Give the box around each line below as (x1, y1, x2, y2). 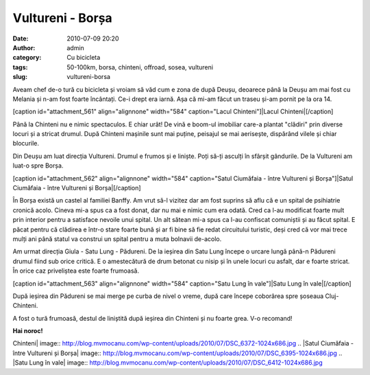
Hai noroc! (12, 327, 43, 335)
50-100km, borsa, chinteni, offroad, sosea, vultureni (66, 62, 214, 71)
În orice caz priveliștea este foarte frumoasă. (12, 266, 140, 275)
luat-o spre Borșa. (12, 161, 64, 170)
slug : (12, 73, 27, 81)
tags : (12, 62, 28, 71)
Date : (12, 34, 29, 43)
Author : (12, 43, 36, 52)
